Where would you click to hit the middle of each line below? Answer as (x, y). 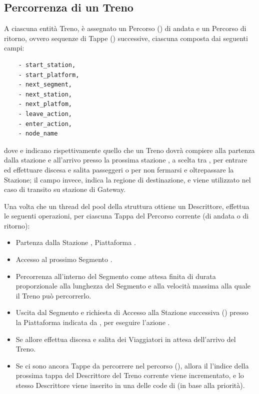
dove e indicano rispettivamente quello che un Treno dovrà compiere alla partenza (129, 150)
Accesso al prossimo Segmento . (64, 259)
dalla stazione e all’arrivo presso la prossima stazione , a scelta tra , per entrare (126, 160)
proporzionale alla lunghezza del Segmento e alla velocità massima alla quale (133, 286)
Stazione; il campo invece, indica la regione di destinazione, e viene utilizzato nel (127, 179)
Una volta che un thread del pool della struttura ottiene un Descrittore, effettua (127, 206)
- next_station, (45, 94)
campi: (14, 48)
